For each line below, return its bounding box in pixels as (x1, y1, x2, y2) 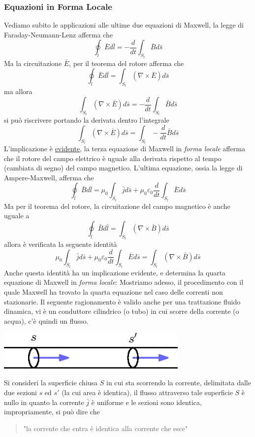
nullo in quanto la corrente (4, 397, 84, 407)
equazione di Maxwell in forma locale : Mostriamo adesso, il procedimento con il (4, 277, 244, 287)
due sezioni (4, 387, 37, 397)
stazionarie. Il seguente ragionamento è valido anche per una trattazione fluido (4, 296, 241, 306)
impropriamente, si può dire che (4, 406, 100, 417)
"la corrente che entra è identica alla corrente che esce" (23, 423, 188, 433)
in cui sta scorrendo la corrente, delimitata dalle (106, 377, 251, 388)
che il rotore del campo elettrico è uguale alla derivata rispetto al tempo (4, 153, 222, 163)
